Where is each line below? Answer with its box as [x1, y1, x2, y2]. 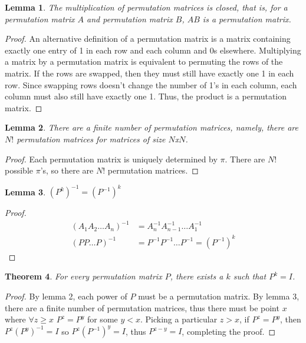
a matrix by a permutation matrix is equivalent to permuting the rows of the [5, 55, 283, 68]
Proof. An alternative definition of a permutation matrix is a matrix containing [5, 32, 291, 45]
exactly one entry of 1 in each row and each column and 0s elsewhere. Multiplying [5, 44, 301, 56]
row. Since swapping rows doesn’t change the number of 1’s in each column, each [5, 78, 297, 91]
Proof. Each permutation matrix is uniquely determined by [5, 152, 218, 165]
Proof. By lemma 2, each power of [5, 290, 127, 302]
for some [87, 313, 118, 325]
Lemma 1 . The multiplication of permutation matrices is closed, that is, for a [5, 1, 288, 13]
